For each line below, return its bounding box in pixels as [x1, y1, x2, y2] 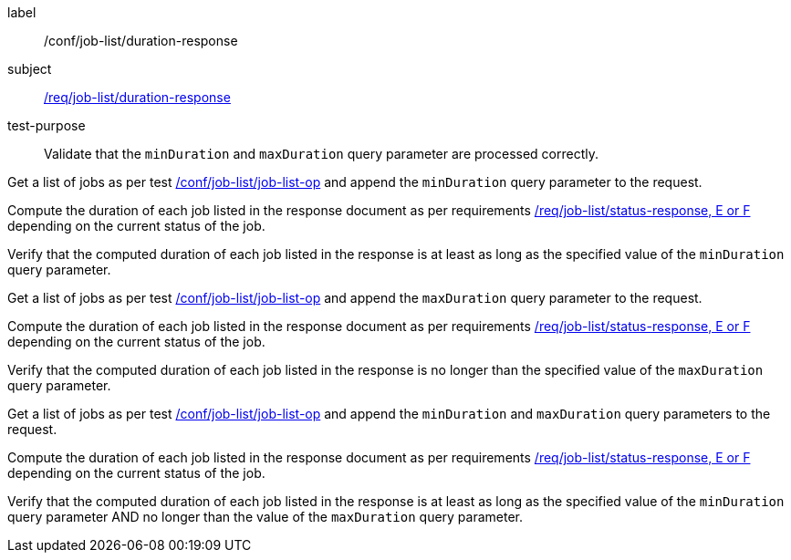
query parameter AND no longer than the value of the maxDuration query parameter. [7, 509, 524, 524]
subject [7, 61, 52, 77]
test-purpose [7, 118, 86, 133]
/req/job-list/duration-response [44, 89, 231, 105]
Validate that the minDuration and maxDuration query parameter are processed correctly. [44, 146, 599, 161]
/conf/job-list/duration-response [44, 33, 238, 48]
